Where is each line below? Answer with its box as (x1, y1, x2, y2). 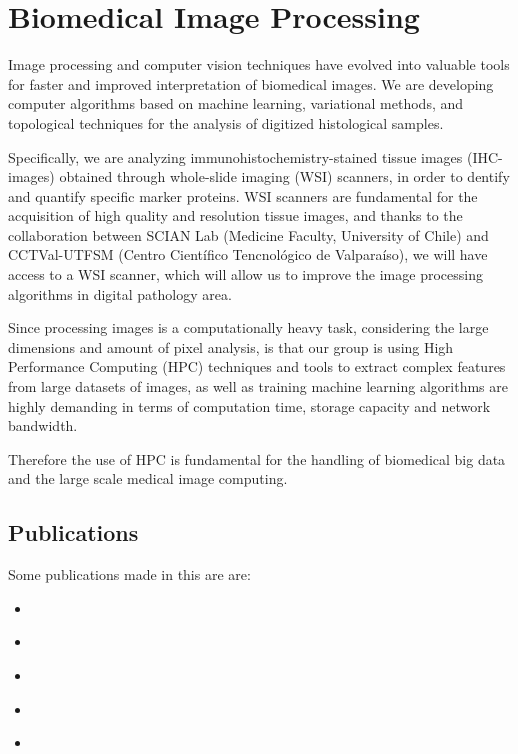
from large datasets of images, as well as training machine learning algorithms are (8, 376, 508, 397)
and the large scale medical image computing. (8, 468, 288, 489)
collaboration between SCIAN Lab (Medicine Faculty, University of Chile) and (8, 224, 489, 245)
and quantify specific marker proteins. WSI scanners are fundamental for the (8, 185, 478, 206)
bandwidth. (8, 415, 78, 436)
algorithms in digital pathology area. (8, 283, 232, 304)
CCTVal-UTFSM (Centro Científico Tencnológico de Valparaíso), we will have (8, 244, 488, 265)
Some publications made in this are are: (8, 564, 251, 585)
